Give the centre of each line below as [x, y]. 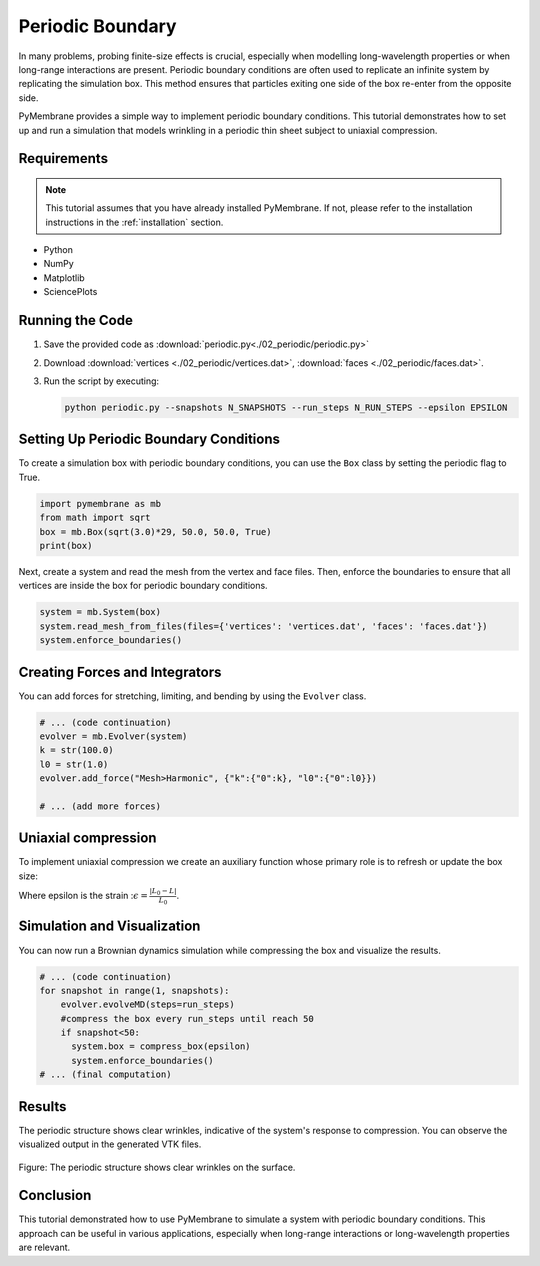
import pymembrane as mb [100, 503]
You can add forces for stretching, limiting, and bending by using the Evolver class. [192, 696]
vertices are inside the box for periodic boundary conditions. [143, 586]
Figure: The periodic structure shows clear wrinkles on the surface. [157, 1167]
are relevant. [44, 1247]
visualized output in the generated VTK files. [110, 1144]
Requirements [63, 158]
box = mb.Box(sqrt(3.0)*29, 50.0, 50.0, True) [155, 531]
